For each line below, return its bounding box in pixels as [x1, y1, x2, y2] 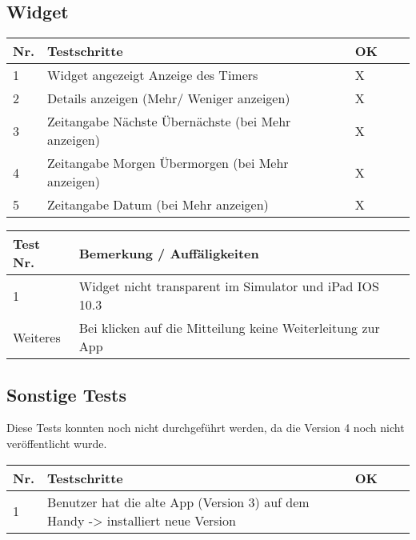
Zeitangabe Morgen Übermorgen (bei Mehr [47, 154, 289, 173]
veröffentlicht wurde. [6, 435, 107, 451]
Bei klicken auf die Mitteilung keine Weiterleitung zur [78, 318, 380, 338]
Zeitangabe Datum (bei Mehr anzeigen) [47, 195, 269, 214]
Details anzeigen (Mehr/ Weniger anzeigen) [47, 89, 290, 108]
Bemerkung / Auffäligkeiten [78, 243, 259, 262]
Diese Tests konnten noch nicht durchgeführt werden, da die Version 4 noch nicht [6, 419, 405, 436]
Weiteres [13, 327, 61, 346]
